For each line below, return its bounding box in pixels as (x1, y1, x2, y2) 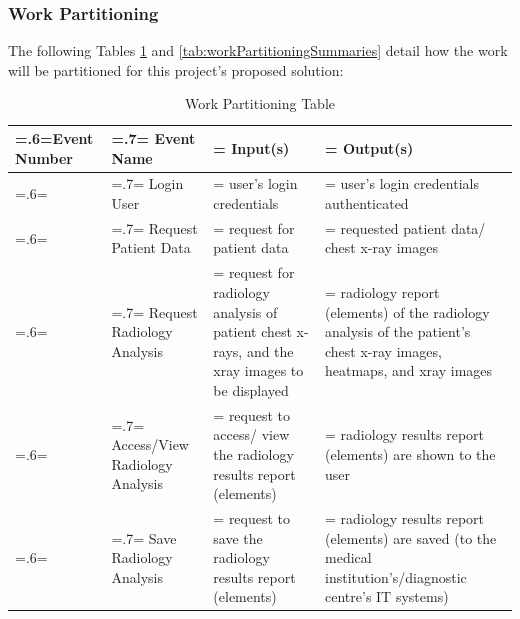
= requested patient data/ (325, 217, 486, 238)
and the (246, 340, 294, 361)
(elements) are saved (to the (325, 527, 497, 548)
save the (213, 527, 263, 548)
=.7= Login (111, 173, 184, 194)
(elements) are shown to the (325, 443, 496, 464)
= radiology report (325, 281, 440, 302)
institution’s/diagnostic (325, 566, 467, 587)
